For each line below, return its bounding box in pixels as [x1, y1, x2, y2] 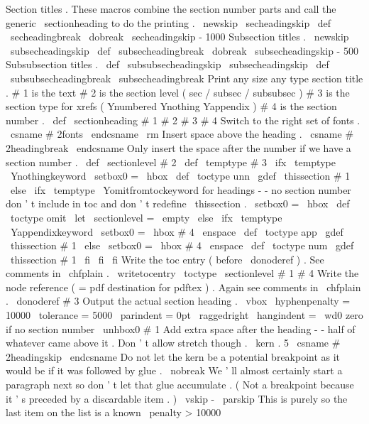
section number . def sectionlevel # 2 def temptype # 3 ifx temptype [6, 154, 336, 169]
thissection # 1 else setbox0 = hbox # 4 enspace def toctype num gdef [10, 238, 354, 253]
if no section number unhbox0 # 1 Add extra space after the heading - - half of [6, 321, 356, 336]
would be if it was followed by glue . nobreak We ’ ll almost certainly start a [6, 363, 343, 378]
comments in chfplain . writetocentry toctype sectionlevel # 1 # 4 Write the [6, 266, 359, 281]
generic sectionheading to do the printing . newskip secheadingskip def [6, 15, 331, 30]
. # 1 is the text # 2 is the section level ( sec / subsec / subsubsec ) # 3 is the [6, 85, 350, 99]
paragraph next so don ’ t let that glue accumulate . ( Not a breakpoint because [6, 377, 354, 392]
